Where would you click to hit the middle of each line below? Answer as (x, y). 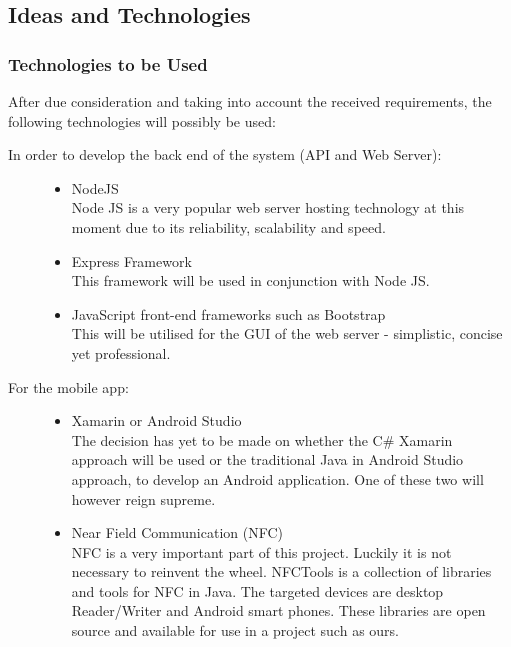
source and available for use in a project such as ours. (235, 630)
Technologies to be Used (108, 63)
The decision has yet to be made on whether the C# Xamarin (262, 439)
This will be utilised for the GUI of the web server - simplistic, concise (287, 333)
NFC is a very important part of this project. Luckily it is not (261, 551)
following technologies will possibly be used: (142, 120)
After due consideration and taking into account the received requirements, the (250, 101)
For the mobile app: (68, 386)
